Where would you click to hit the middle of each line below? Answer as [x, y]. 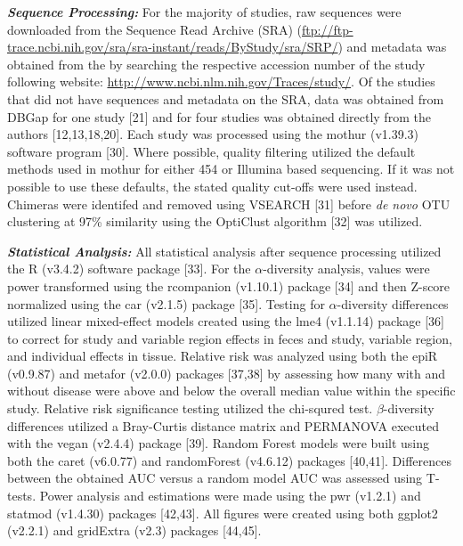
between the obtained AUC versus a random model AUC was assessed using [215, 478]
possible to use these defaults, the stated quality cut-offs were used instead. [212, 186]
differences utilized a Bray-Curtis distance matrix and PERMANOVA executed [223, 425]
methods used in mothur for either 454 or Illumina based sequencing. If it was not [231, 169]
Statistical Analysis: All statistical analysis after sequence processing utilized [224, 251]
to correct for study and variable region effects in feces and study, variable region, [230, 338]
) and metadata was [392, 47]
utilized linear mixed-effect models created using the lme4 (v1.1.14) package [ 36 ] [226, 321]
